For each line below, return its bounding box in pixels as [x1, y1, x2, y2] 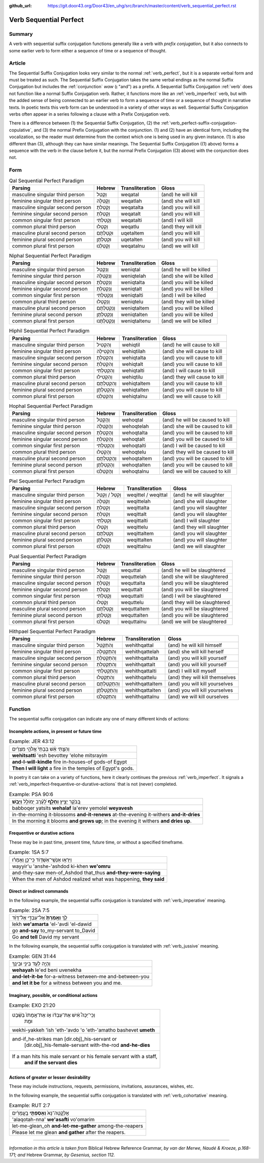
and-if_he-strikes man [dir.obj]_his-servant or [12, 1036, 117, 1042]
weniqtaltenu [120, 317, 151, 324]
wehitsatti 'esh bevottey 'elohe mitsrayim [12, 752, 108, 759]
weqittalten [126, 536, 153, 543]
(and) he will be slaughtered [161, 566, 226, 573]
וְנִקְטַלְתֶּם [96, 305, 115, 312]
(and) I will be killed [161, 292, 206, 299]
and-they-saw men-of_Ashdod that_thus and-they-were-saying [12, 869, 161, 876]
